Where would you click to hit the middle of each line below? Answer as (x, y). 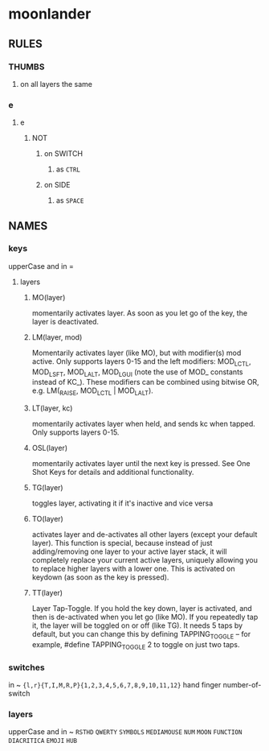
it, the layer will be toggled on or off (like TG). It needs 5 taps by (137, 625)
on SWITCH (63, 154)
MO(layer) (49, 297)
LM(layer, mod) (57, 337)
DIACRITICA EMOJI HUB (43, 741)
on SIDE (57, 185)
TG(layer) (47, 488)
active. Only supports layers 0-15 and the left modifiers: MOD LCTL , (141, 362)
